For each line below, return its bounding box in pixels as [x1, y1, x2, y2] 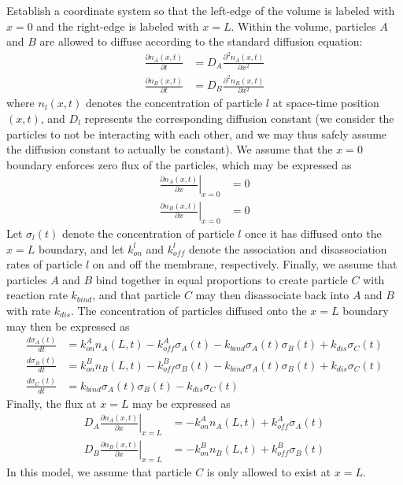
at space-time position [272, 94, 379, 111]
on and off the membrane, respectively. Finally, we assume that [92, 256, 397, 272]
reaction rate [6, 287, 68, 303]
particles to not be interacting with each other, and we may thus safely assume [6, 125, 387, 142]
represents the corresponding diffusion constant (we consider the [84, 109, 394, 126]
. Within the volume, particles [231, 17, 376, 34]
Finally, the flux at [6, 394, 97, 411]
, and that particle [92, 287, 181, 303]
